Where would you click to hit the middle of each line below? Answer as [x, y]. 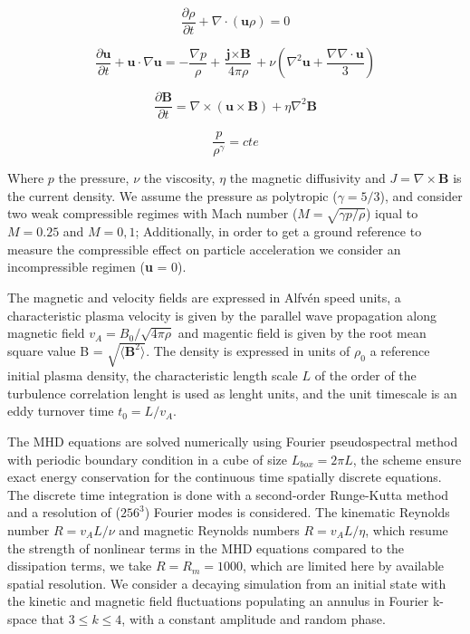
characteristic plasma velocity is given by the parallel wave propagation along [222, 315]
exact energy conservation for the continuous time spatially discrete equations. [225, 477]
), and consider [421, 195]
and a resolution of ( [64, 512]
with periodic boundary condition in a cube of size [147, 459]
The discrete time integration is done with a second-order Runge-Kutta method [228, 494]
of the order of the [365, 375]
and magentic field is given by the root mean [302, 333]
